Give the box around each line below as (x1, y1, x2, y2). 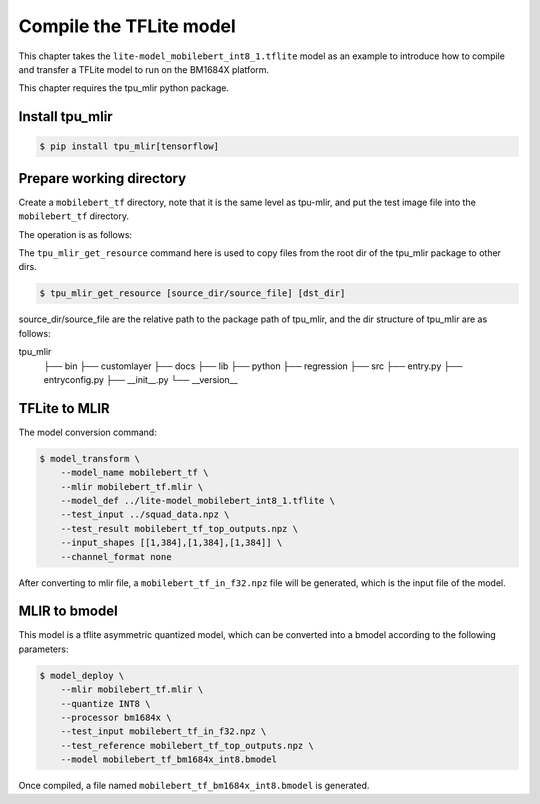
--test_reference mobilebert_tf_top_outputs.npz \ (60, 740, 314, 751)
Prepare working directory (18, 170, 187, 187)
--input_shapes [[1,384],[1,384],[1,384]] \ (60, 537, 283, 549)
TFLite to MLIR (18, 400, 110, 417)
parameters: (18, 643, 69, 655)
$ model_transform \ (39, 453, 140, 464)
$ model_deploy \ (39, 670, 125, 681)
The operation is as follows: (18, 228, 133, 240)
